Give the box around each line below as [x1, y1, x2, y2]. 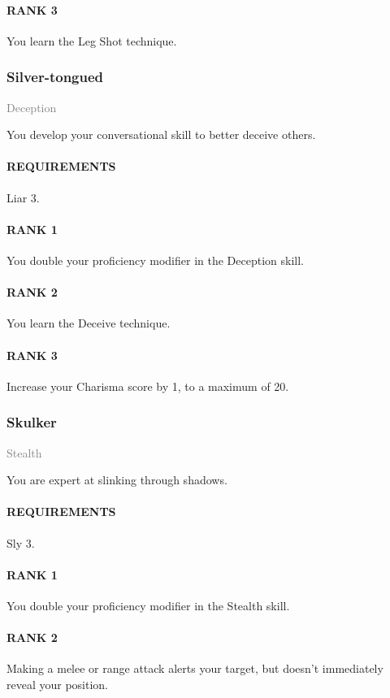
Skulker [6, 412, 57, 432]
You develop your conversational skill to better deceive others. [6, 126, 316, 143]
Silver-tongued [6, 67, 104, 87]
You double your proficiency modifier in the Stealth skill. [6, 596, 290, 613]
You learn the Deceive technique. [6, 314, 171, 332]
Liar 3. [6, 189, 40, 206]
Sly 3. [6, 534, 35, 551]
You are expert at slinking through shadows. [6, 471, 227, 488]
